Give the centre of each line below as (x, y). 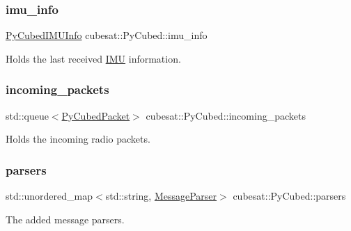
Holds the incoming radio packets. (78, 139)
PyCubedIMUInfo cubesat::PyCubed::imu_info (107, 35)
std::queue (27, 115)
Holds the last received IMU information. (93, 58)
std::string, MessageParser (161, 196)
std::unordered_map (49, 196)
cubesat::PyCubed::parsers (289, 196)
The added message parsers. (65, 219)
